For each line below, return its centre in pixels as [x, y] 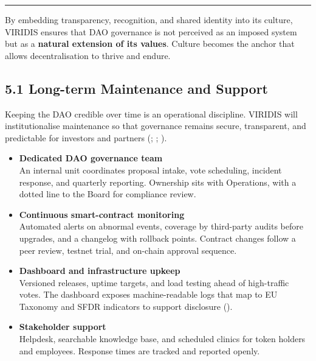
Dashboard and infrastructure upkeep [100, 271]
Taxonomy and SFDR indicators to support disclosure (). [126, 306]
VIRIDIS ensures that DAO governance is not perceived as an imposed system [151, 31]
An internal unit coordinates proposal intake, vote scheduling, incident [150, 170]
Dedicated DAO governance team [91, 158]
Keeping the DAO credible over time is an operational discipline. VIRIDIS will [151, 114]
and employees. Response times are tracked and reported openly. [139, 350]
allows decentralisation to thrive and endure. [88, 55]
